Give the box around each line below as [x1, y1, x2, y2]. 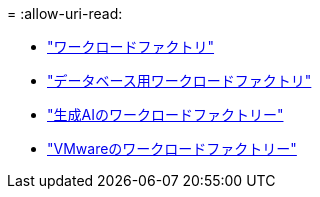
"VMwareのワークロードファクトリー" [47, 140, 297, 157]
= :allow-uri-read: [7, 5, 123, 22]
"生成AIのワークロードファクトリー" [47, 106, 284, 123]
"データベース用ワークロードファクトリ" [47, 72, 312, 89]
